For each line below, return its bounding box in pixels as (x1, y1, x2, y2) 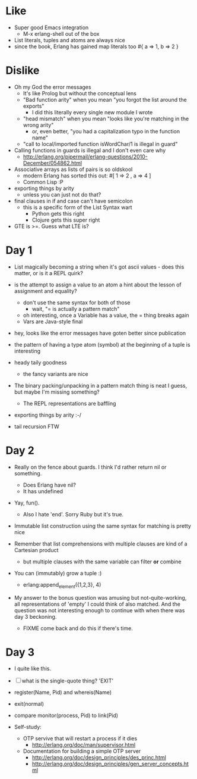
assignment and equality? (14, 287, 78, 294)
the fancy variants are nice (23, 370, 88, 378)
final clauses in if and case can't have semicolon (14, 197, 133, 204)
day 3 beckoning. (14, 613, 57, 620)
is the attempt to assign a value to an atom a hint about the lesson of (14, 281, 182, 288)
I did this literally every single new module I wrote (31, 108, 153, 116)
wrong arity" (23, 121, 54, 129)
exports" (23, 102, 45, 110)
